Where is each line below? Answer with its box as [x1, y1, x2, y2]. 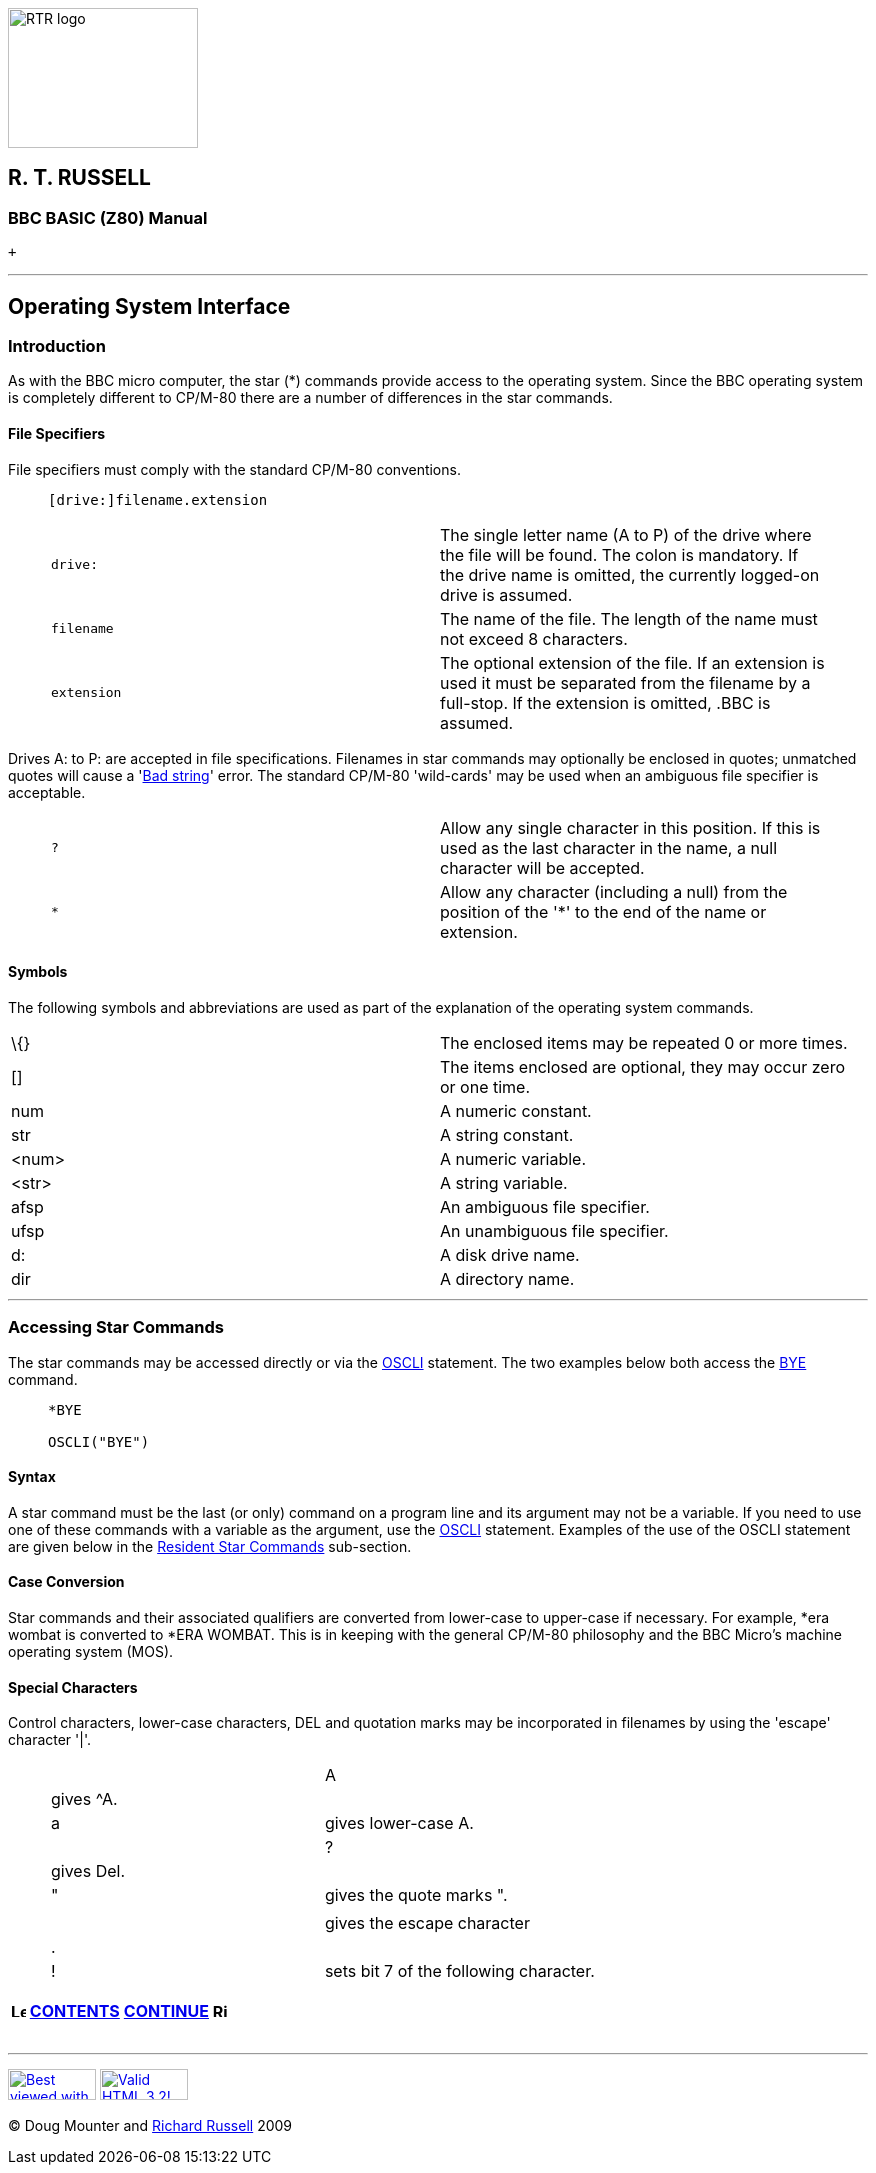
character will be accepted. [440, 857, 645, 878]
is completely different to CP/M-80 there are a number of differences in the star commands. [8, 389, 613, 407]
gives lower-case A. [324, 1813, 474, 1834]
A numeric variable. [440, 1148, 587, 1169]
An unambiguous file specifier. [440, 1220, 669, 1241]
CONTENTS [29, 2001, 120, 2022]
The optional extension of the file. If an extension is [440, 652, 825, 673]
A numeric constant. [440, 1100, 592, 1121]
